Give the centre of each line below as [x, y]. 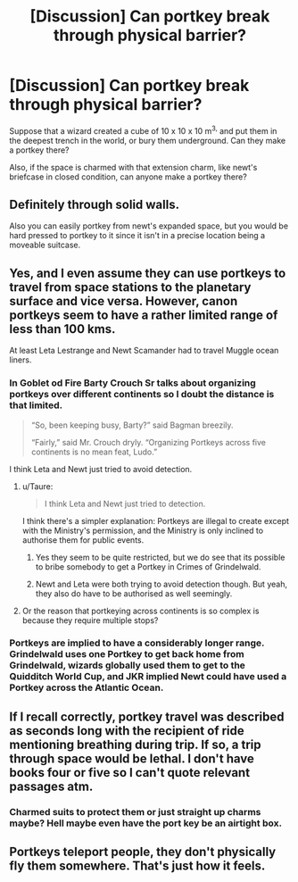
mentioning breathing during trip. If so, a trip [135, 744]
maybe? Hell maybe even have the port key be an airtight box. [146, 823]
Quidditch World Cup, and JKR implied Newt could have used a [148, 677]
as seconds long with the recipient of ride [127, 731]
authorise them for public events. [83, 540]
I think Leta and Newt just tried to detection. [125, 503]
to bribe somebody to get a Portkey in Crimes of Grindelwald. [148, 566]
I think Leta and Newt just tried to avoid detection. [101, 469]
